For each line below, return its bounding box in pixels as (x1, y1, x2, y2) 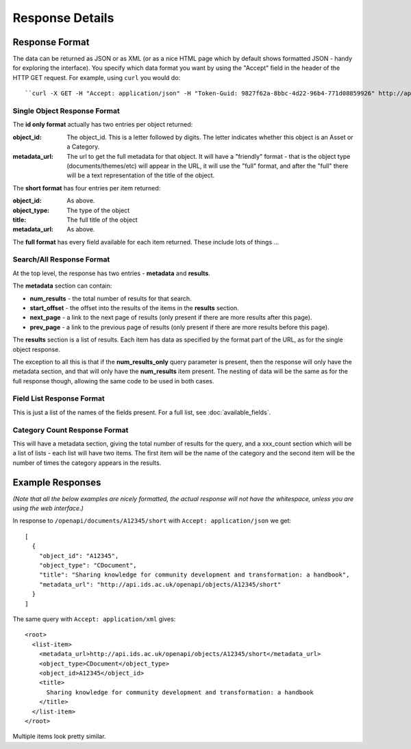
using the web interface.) (12, 504, 84, 513)
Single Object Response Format (12, 106, 120, 116)
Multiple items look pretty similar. (12, 733, 106, 741)
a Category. (66, 142, 100, 151)
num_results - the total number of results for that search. (29, 294, 192, 303)
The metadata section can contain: (12, 281, 112, 290)
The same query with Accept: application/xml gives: (12, 615, 176, 623)
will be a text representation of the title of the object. (66, 171, 215, 179)
